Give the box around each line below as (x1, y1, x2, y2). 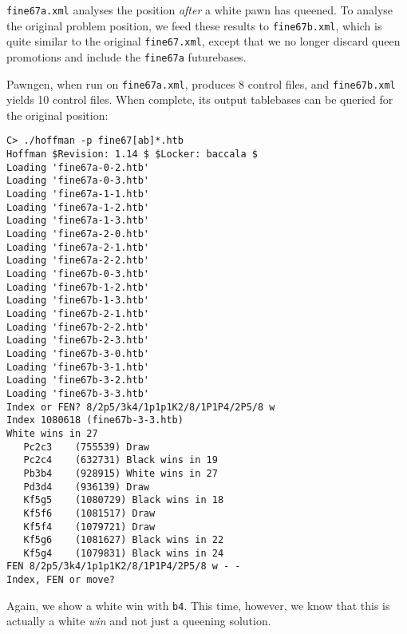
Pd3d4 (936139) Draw (23, 481, 149, 493)
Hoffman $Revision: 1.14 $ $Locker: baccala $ (6, 149, 258, 160)
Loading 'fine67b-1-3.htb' (6, 295, 149, 307)
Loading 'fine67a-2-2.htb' (6, 255, 149, 267)
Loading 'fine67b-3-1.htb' (6, 361, 149, 373)
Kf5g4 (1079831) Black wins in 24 (23, 547, 224, 559)
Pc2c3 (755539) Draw (23, 441, 149, 453)
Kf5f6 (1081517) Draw (23, 507, 156, 519)
